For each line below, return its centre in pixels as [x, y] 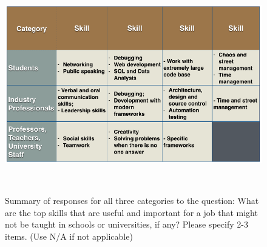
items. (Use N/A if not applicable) [69, 236]
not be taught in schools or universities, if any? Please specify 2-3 [127, 224]
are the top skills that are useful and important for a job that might [131, 212]
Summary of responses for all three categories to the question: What [132, 201]
